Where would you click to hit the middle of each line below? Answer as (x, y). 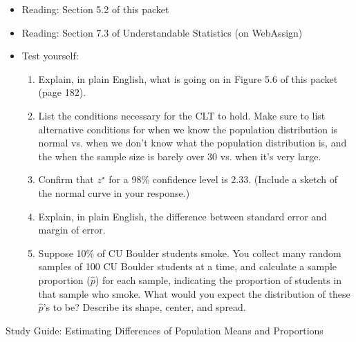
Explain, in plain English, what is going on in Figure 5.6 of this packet (188, 78)
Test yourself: (50, 56)
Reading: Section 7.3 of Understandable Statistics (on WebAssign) (162, 32)
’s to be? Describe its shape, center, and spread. (144, 307)
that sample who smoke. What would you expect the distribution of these (194, 293)
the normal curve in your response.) (114, 192)
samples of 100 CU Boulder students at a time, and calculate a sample (188, 266)
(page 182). (62, 92)
